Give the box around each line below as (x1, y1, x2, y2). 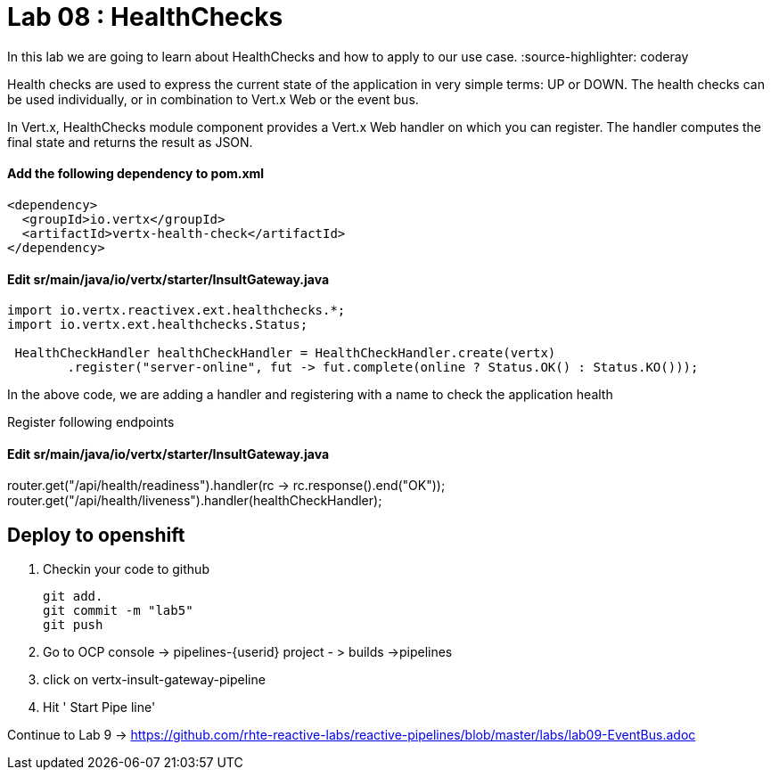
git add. (43, 589, 103, 604)
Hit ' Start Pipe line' (43, 699, 156, 716)
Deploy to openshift (7, 523, 185, 546)
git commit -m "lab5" (43, 603, 193, 618)
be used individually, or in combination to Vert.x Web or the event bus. (7, 91, 419, 107)
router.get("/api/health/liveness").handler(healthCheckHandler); (7, 493, 382, 509)
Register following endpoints (7, 414, 175, 430)
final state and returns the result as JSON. (7, 134, 253, 150)
